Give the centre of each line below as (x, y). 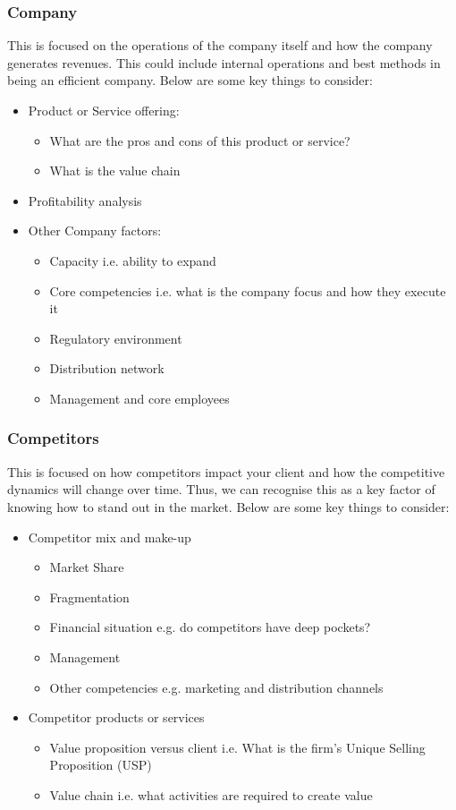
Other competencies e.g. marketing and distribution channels (216, 687)
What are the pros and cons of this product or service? (200, 140)
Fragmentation (89, 597)
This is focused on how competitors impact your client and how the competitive (226, 471)
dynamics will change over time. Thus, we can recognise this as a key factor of (221, 489)
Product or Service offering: (104, 110)
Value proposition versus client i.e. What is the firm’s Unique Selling (237, 747)
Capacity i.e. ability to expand (133, 260)
